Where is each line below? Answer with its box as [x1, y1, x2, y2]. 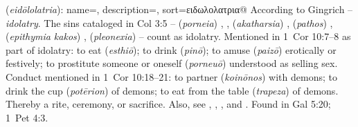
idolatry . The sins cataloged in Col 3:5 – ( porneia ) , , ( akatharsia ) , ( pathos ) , [6, 15, 333, 30]
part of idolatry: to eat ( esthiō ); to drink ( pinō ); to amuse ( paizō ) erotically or [6, 42, 337, 57]
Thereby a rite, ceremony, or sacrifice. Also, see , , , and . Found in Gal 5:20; [6, 97, 331, 111]
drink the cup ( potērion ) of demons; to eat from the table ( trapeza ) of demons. [6, 83, 339, 97]
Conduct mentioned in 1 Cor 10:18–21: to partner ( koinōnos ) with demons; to [6, 69, 337, 84]
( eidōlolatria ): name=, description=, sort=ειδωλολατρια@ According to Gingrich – [6, 2, 353, 16]
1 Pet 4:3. [6, 110, 48, 124]
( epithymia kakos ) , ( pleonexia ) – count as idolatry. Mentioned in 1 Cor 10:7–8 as [6, 29, 351, 43]
